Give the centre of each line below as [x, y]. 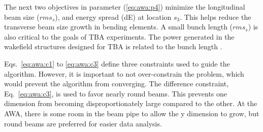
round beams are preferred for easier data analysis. [83, 123]
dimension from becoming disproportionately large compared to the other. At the [131, 103]
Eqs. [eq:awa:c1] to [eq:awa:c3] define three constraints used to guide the [117, 63]
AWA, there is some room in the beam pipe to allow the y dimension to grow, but [132, 113]
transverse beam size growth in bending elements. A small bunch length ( [119, 27]
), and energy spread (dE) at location [113, 16]
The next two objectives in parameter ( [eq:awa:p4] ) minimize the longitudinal [125, 7]
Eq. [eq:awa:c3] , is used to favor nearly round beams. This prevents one [116, 93]
